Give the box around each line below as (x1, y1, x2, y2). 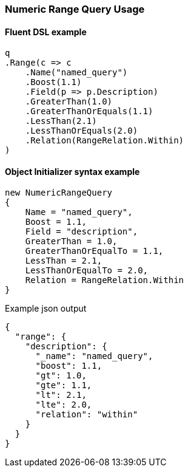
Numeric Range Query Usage (5, 3, 145, 15)
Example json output (5, 303, 87, 314)
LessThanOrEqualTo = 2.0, (25, 265, 149, 276)
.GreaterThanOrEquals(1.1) (25, 106, 153, 117)
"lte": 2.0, (35, 400, 92, 410)
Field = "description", (25, 227, 138, 237)
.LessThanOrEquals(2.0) (25, 126, 138, 136)
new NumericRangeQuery (5, 188, 113, 198)
